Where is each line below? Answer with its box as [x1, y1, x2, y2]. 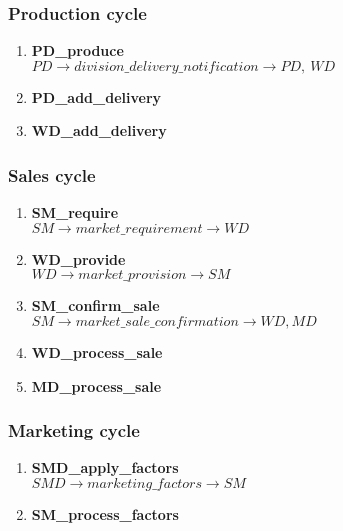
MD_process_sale [31, 375, 162, 396]
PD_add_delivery [31, 86, 162, 107]
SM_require [31, 202, 119, 223]
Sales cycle [8, 162, 96, 187]
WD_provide [31, 248, 126, 269]
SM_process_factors [31, 504, 179, 524]
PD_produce [31, 40, 124, 61]
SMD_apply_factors [31, 457, 179, 478]
